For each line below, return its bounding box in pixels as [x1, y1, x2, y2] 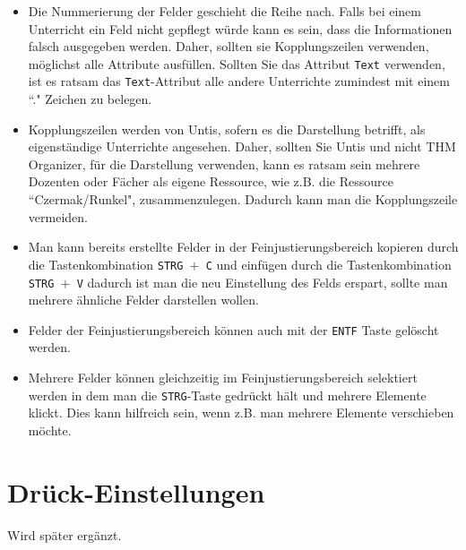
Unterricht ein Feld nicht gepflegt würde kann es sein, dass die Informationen [28, 19, 453, 38]
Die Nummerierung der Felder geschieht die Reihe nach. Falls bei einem [28, 2, 421, 20]
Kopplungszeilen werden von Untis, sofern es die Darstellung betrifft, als [28, 119, 426, 138]
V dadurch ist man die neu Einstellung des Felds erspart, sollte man [76, 272, 448, 291]
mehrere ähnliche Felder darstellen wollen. [28, 290, 259, 309]
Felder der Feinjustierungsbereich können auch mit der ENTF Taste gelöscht [28, 320, 439, 339]
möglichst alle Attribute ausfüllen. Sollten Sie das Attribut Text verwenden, [28, 54, 445, 73]
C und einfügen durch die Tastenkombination [205, 254, 452, 273]
